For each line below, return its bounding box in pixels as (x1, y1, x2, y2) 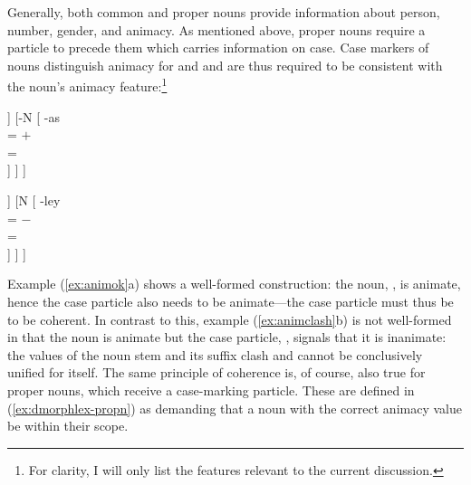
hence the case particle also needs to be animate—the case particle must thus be (7, 291, 454, 310)
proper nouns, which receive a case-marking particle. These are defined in (7, 380, 415, 399)
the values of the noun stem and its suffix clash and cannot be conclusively (7, 345, 423, 364)
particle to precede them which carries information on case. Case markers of (7, 38, 429, 57)
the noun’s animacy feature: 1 (7, 74, 168, 96)
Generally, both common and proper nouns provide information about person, (7, 3, 440, 21)
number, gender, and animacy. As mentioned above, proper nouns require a (7, 20, 426, 39)
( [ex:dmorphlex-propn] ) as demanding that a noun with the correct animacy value (7, 398, 462, 417)
